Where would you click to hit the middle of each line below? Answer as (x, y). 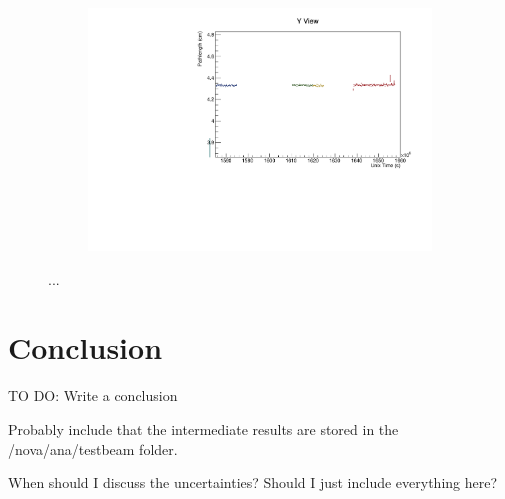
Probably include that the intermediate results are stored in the (203, 429)
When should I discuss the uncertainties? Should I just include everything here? (253, 482)
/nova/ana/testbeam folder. (93, 448)
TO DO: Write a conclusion (93, 395)
